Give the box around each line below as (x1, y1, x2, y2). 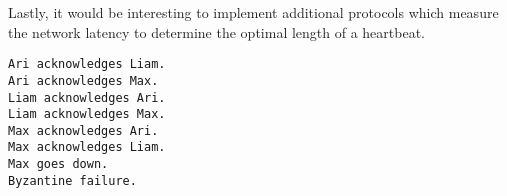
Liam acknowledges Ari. (8, 90, 166, 105)
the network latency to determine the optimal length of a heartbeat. (8, 21, 426, 42)
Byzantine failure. (8, 173, 137, 188)
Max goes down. (8, 157, 109, 172)
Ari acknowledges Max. (8, 73, 159, 88)
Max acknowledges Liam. (8, 140, 166, 155)
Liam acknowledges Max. (8, 107, 166, 122)
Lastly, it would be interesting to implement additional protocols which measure (8, 2, 499, 22)
